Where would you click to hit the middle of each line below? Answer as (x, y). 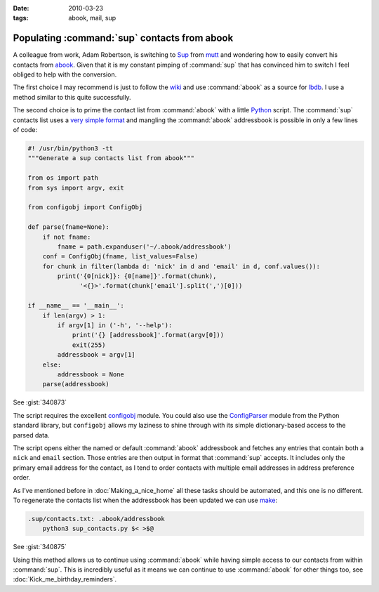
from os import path (63, 178)
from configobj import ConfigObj (85, 208)
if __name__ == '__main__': (76, 306)
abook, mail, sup (92, 18)
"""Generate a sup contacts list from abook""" (111, 158)
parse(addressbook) (76, 384)
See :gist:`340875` (40, 547)
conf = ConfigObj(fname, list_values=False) (120, 257)
